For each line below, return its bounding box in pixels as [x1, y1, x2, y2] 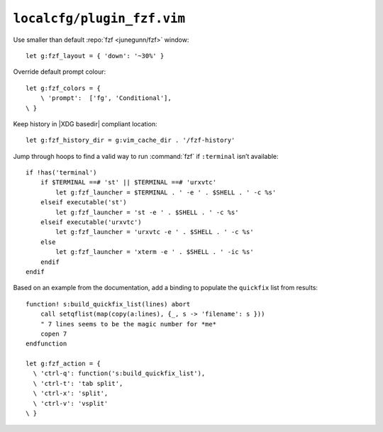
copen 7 [40, 330, 67, 338]
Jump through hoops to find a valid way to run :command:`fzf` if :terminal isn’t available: [13, 152, 279, 160]
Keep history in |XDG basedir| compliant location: [13, 119, 157, 128]
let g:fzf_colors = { [26, 84, 101, 92]
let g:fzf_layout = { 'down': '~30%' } [26, 52, 165, 60]
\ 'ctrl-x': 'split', [33, 389, 109, 397]
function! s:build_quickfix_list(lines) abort [26, 300, 191, 308]
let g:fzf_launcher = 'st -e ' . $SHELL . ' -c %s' [55, 208, 239, 216]
